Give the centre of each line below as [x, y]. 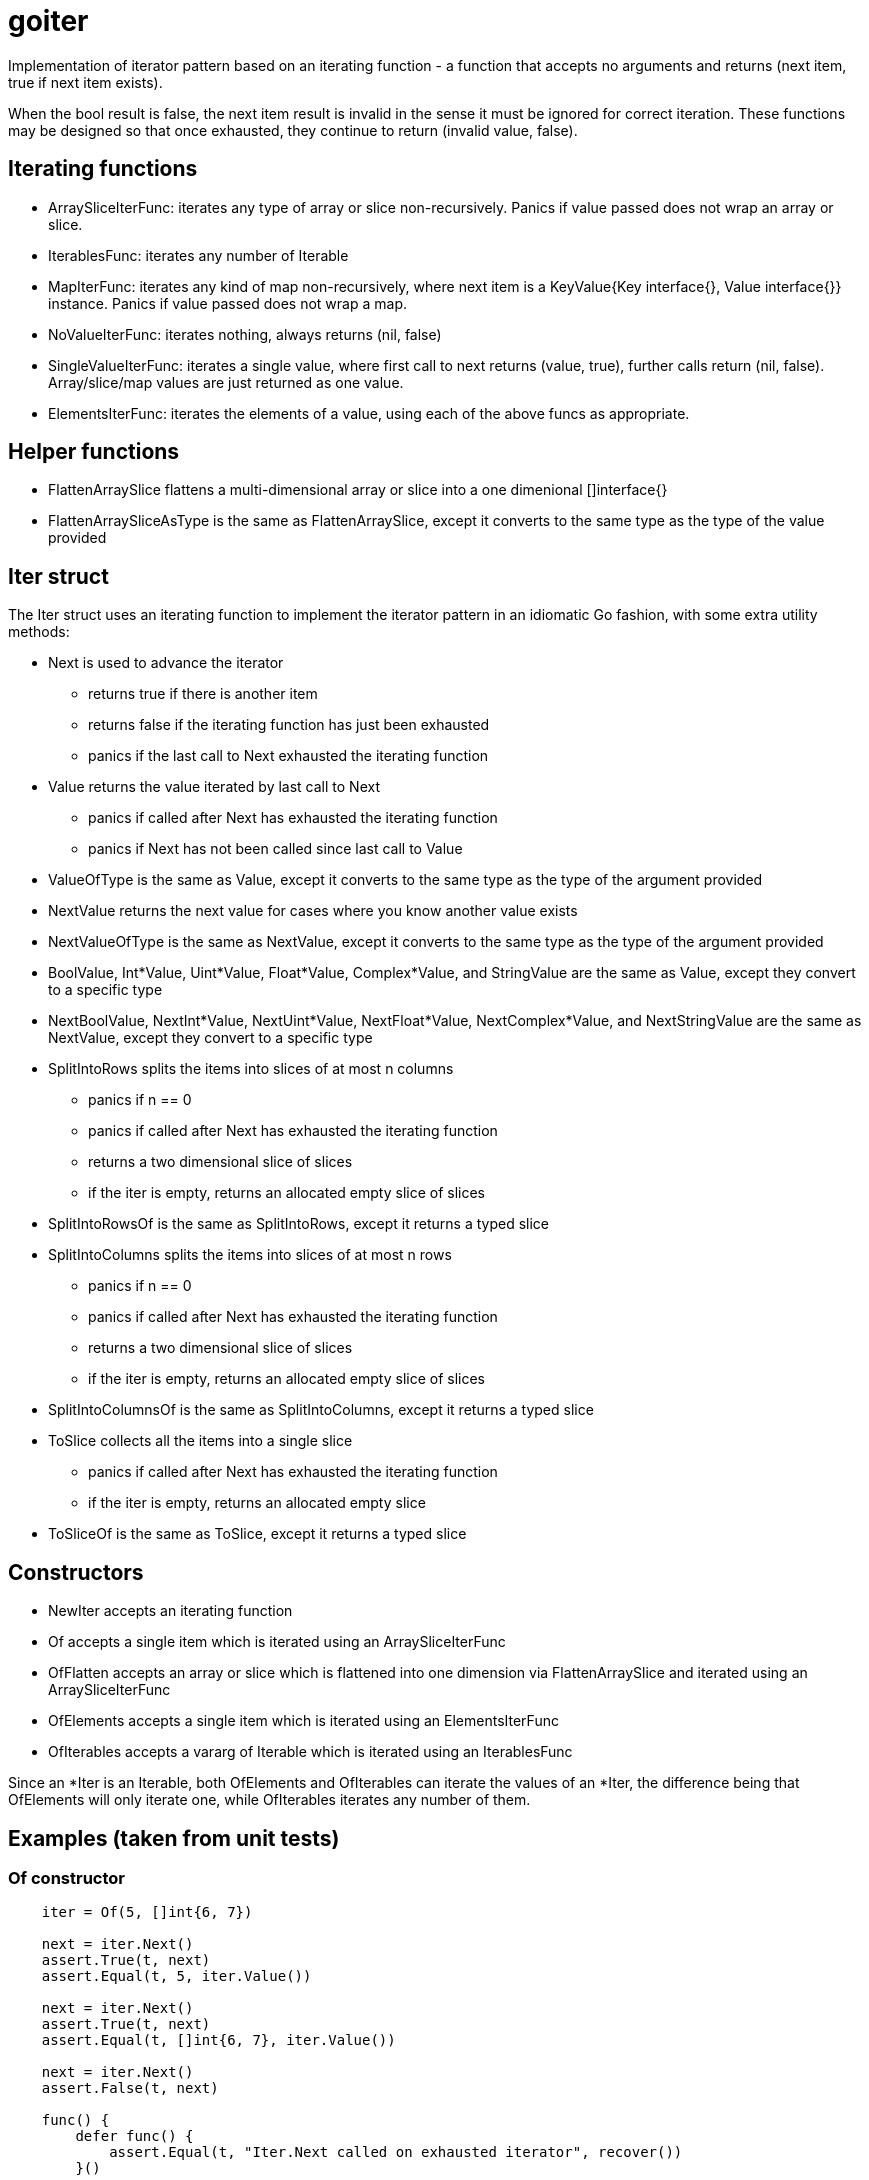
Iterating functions [103, 169]
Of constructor [66, 1877]
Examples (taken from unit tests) [174, 1838]
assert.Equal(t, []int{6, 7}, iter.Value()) [218, 2040]
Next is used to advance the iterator [166, 663]
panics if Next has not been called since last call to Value [275, 849]
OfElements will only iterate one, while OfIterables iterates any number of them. [269, 1800]
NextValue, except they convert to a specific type [210, 1038]
